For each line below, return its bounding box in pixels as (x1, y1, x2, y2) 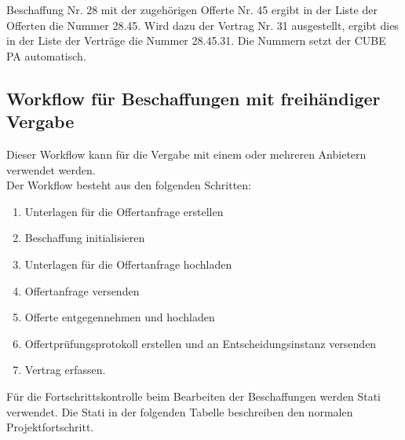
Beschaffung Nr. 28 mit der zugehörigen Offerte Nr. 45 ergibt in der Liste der (6, 2, 378, 17)
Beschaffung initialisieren (24, 229, 145, 246)
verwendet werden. (6, 161, 96, 178)
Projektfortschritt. (6, 419, 94, 435)
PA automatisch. (6, 47, 86, 64)
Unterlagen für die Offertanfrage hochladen (24, 255, 232, 272)
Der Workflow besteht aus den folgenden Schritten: (6, 177, 251, 193)
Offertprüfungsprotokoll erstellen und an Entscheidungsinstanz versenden (24, 335, 377, 351)
